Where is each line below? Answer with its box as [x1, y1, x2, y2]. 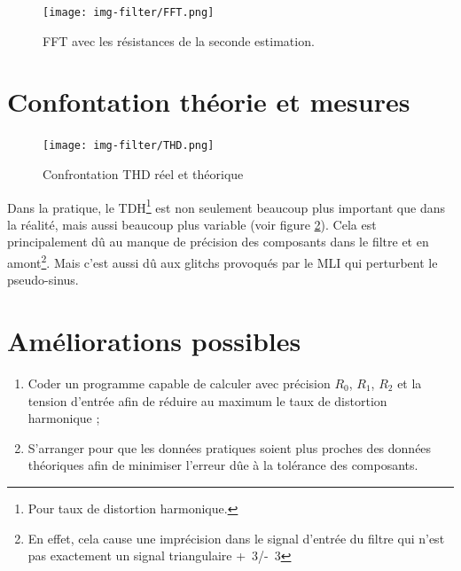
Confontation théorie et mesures [7, 83, 410, 120]
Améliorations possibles [7, 323, 301, 359]
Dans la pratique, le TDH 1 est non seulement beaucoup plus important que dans [7, 195, 445, 216]
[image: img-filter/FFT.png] [43, 6, 215, 19]
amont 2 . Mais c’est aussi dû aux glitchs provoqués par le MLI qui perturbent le [7, 251, 438, 271]
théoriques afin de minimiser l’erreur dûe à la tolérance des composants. [27, 456, 418, 474]
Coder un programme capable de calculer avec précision [27, 374, 331, 393]
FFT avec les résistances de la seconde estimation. [43, 31, 315, 50]
